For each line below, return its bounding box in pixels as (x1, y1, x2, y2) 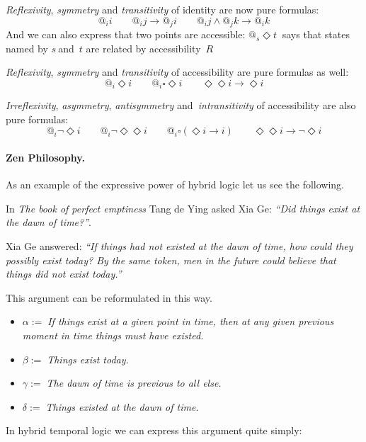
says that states (282, 27, 350, 42)
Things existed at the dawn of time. (45, 399, 199, 414)
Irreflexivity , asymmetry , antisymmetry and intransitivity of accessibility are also (6, 98, 356, 113)
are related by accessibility (86, 40, 201, 55)
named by (6, 40, 48, 55)
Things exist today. (47, 351, 129, 366)
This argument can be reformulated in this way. (6, 290, 212, 305)
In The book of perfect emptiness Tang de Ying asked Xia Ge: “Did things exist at (6, 200, 360, 215)
